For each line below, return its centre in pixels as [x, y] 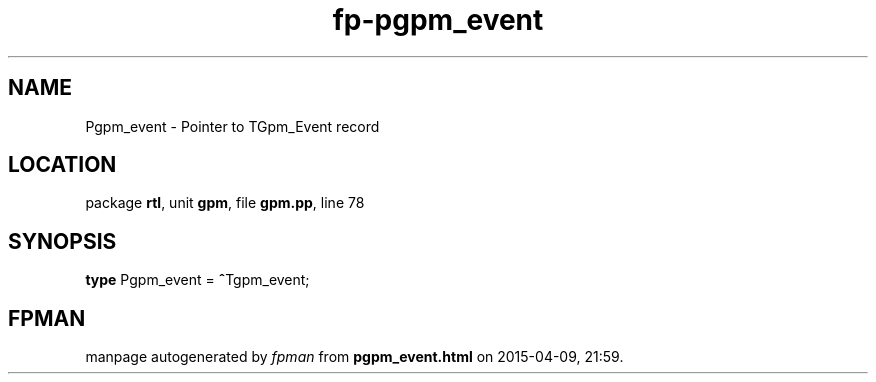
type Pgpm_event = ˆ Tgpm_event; [197, 280]
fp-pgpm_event [438, 20]
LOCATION [62, 165]
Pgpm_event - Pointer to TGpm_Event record [232, 126]
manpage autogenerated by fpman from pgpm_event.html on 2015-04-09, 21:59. [354, 357]
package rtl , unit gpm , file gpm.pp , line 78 [225, 203]
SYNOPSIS [62, 241]
